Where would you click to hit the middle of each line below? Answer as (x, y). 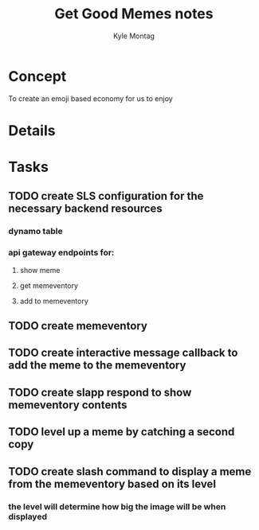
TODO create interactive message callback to (123, 353)
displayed (28, 516)
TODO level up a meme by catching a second (122, 432)
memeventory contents (68, 405)
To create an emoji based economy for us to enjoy (90, 98)
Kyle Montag (134, 36)
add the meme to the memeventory (97, 366)
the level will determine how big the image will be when (117, 506)
